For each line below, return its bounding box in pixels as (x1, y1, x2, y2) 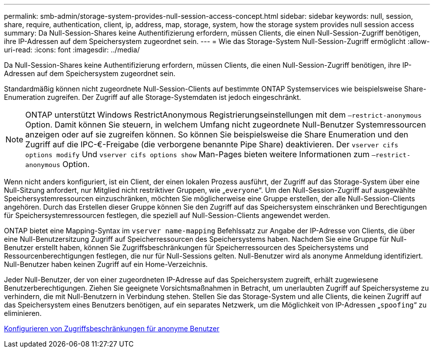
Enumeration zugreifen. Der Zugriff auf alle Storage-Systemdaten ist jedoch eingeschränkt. (4, 93, 301, 101)
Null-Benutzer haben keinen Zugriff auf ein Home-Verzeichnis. (4, 260, 208, 268)
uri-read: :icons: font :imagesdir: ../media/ (4, 45, 140, 54)
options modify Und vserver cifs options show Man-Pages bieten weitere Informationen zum (25, 149, 370, 159)
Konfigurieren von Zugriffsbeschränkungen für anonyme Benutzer (4, 324, 219, 333)
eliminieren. (4, 309, 42, 317)
